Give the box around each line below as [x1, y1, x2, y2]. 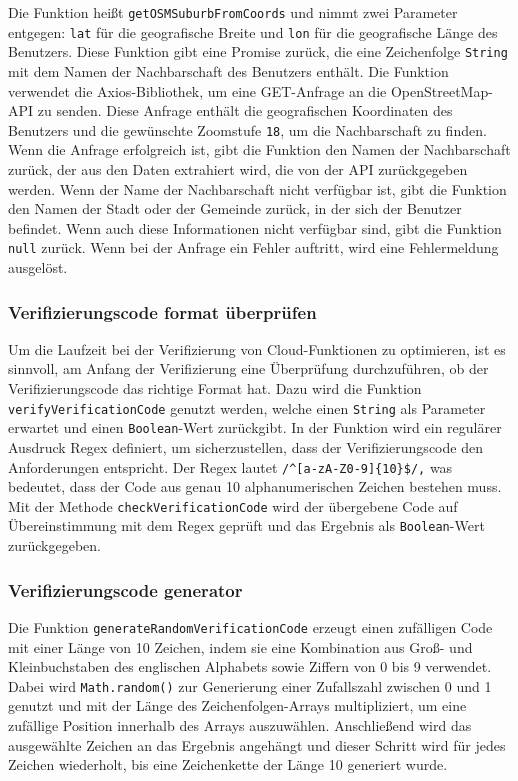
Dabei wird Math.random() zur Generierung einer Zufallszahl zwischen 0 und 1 [8, 675, 492, 696]
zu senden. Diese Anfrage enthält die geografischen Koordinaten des [37, 100, 453, 121]
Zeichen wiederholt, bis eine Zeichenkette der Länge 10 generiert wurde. [8, 754, 448, 775]
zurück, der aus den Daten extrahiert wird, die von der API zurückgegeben [8, 159, 468, 179]
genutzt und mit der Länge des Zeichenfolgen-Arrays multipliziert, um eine [8, 695, 467, 716]
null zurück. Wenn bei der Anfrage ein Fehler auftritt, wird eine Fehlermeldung [8, 237, 499, 258]
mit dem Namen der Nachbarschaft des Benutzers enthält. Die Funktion [8, 60, 449, 81]
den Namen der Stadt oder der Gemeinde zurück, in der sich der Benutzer [8, 198, 462, 219]
